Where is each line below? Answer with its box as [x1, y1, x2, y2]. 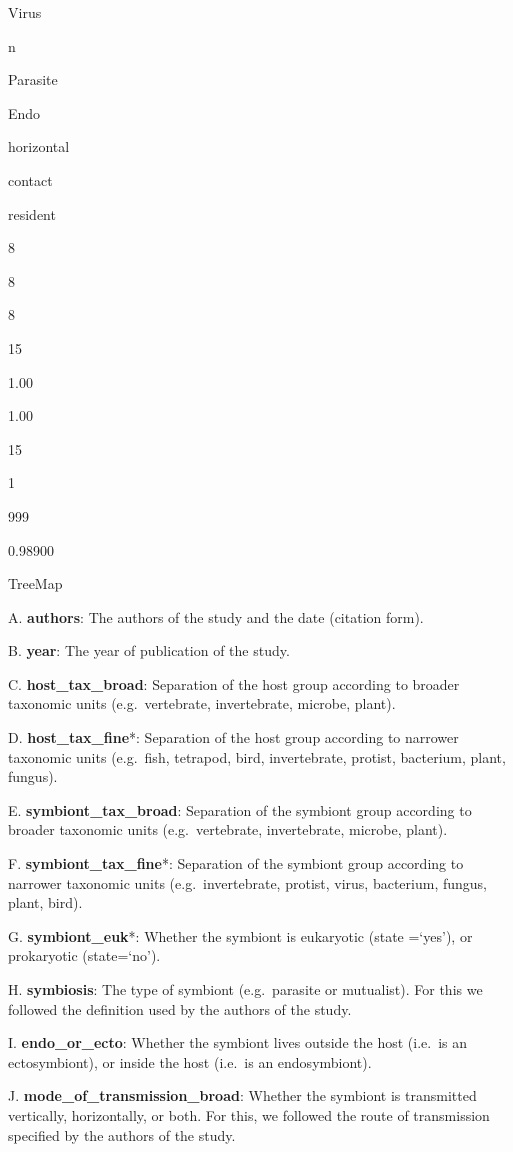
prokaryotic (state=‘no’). [8, 945, 161, 966]
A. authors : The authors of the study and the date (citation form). [8, 606, 424, 627]
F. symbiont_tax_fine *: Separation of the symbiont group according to [8, 853, 464, 874]
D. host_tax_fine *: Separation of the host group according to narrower [8, 727, 459, 748]
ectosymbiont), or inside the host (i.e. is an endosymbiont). [8, 1051, 372, 1072]
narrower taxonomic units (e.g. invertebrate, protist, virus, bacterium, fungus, [8, 872, 488, 893]
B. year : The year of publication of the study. [8, 640, 290, 661]
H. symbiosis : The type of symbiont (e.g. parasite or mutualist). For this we [8, 979, 483, 999]
